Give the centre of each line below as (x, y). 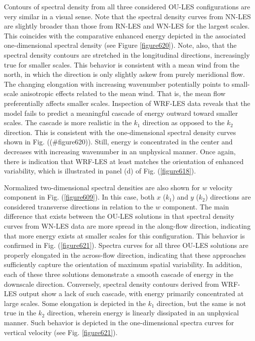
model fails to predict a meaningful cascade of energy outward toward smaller (121, 113)
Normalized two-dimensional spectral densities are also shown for (102, 187)
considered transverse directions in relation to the (79, 206)
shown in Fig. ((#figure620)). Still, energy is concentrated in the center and (118, 142)
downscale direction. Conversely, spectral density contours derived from (112, 284)
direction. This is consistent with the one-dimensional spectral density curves (120, 132)
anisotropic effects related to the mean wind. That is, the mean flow (123, 93)
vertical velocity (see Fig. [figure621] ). (61, 332)
